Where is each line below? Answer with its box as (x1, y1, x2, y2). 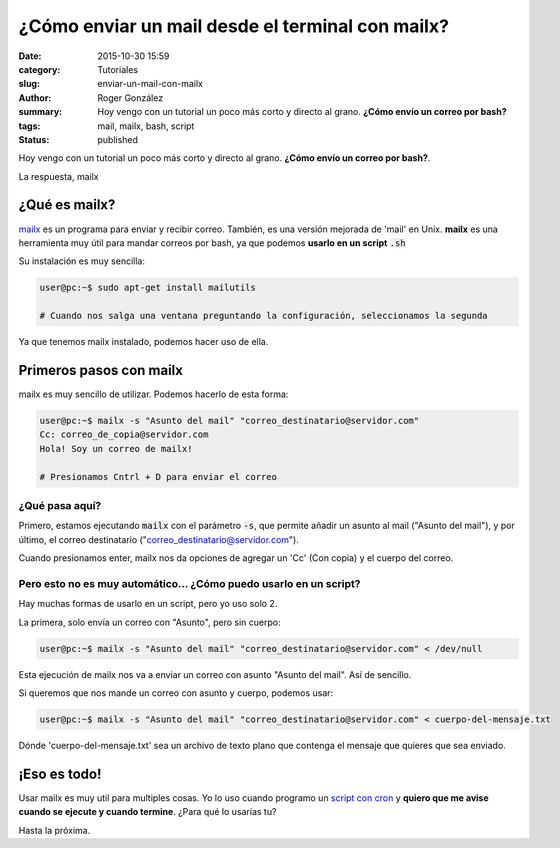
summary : (18, 106, 63, 118)
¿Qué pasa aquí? (18, 498, 102, 512)
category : (18, 63, 61, 75)
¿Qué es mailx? (18, 196, 116, 214)
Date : (18, 50, 42, 62)
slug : (18, 78, 40, 90)
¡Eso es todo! (18, 765, 102, 782)
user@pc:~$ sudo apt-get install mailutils (39, 282, 257, 294)
